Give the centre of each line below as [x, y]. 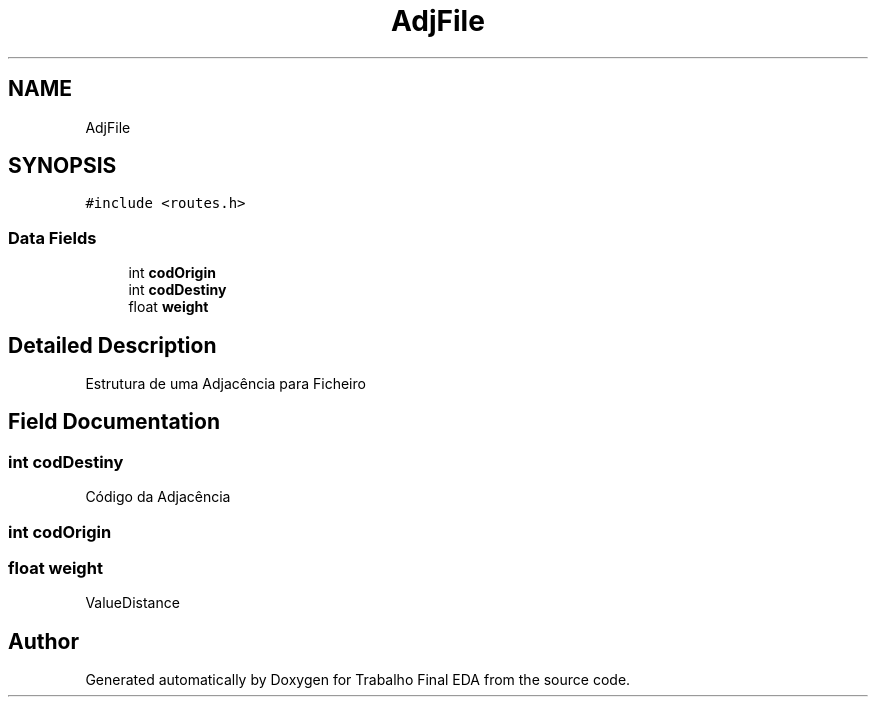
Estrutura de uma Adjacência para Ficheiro [225, 384]
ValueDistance [132, 603]
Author [43, 641]
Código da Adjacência [158, 497]
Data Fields [52, 237]
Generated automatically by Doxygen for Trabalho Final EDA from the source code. [358, 680]
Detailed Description [112, 345]
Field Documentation [114, 422]
